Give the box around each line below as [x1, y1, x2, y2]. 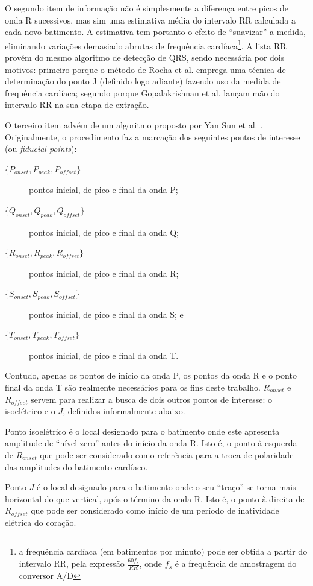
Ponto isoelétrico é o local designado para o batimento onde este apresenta [5, 424, 280, 437]
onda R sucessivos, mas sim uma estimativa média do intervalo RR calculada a [5, 13, 296, 26]
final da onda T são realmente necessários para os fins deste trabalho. [5, 380, 261, 393]
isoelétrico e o [5, 405, 55, 417]
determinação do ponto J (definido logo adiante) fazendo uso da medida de [5, 75, 281, 87]
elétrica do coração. [5, 515, 76, 528]
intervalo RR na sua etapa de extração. [5, 98, 149, 111]
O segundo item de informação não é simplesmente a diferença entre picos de [5, 2, 288, 14]
